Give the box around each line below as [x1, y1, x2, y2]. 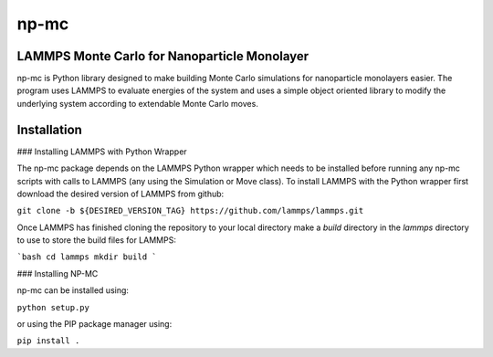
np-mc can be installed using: [16, 285, 130, 296]
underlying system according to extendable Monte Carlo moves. [16, 98, 259, 109]
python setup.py [16, 302, 90, 312]
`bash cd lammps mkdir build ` [16, 252, 157, 262]
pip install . [16, 336, 80, 346]
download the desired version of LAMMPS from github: [16, 188, 225, 199]
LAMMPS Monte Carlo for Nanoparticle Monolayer [16, 48, 309, 64]
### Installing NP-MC [16, 268, 99, 278]
